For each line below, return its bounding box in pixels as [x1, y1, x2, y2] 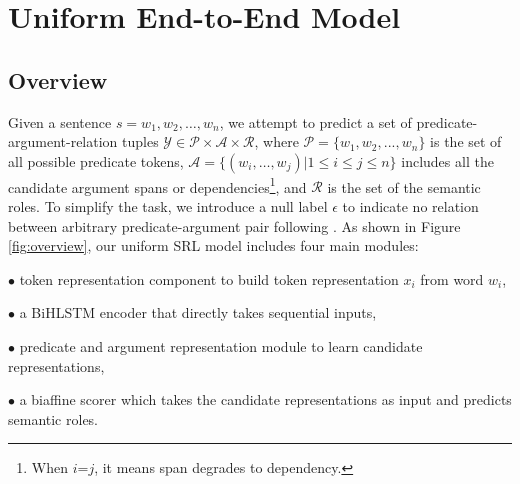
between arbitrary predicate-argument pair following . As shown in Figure [8, 215, 461, 236]
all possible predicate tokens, [8, 150, 184, 171]
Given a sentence [8, 111, 112, 132]
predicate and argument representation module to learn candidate [19, 335, 423, 356]
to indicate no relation [342, 196, 479, 217]
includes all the [401, 150, 494, 171]
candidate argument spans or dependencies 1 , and [8, 173, 307, 197]
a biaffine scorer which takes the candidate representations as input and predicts [19, 389, 512, 410]
